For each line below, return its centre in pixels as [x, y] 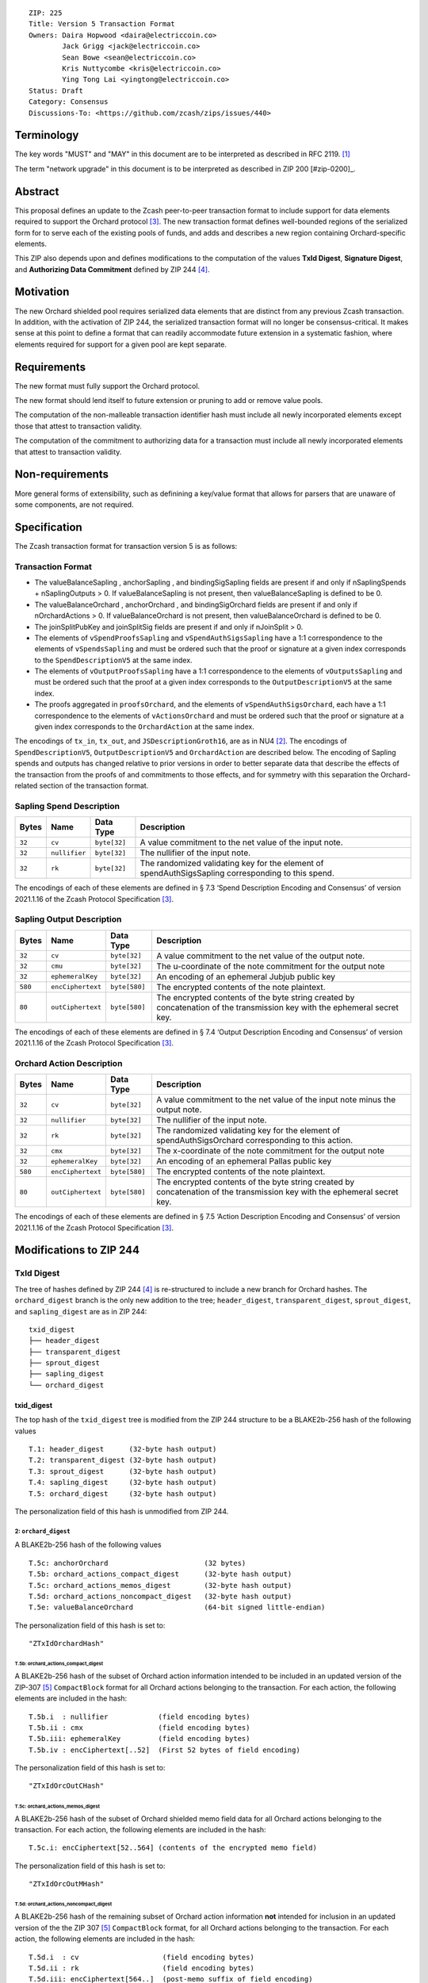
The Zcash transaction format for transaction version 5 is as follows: [126, 546]
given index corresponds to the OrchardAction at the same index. [145, 727]
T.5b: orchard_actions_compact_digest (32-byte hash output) [160, 1574]
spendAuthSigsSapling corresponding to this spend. [237, 873]
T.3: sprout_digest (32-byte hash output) [123, 1471]
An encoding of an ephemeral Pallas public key [244, 1161]
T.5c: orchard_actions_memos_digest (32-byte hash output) [160, 1585]
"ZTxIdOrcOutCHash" [67, 1786]
